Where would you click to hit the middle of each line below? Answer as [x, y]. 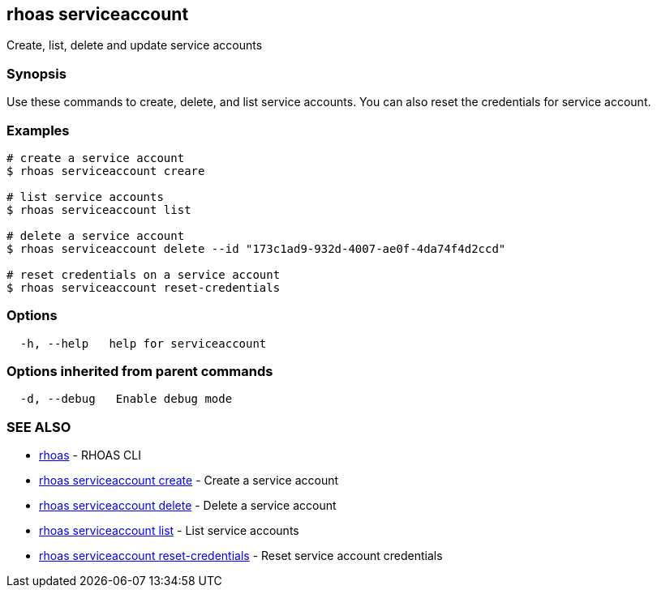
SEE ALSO [39, 427]
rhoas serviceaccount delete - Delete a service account [188, 506]
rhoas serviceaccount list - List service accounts [169, 531]
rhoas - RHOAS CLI [90, 455]
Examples [38, 130]
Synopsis [36, 73]
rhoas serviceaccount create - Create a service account [189, 481]
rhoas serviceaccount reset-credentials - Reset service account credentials [241, 556]
